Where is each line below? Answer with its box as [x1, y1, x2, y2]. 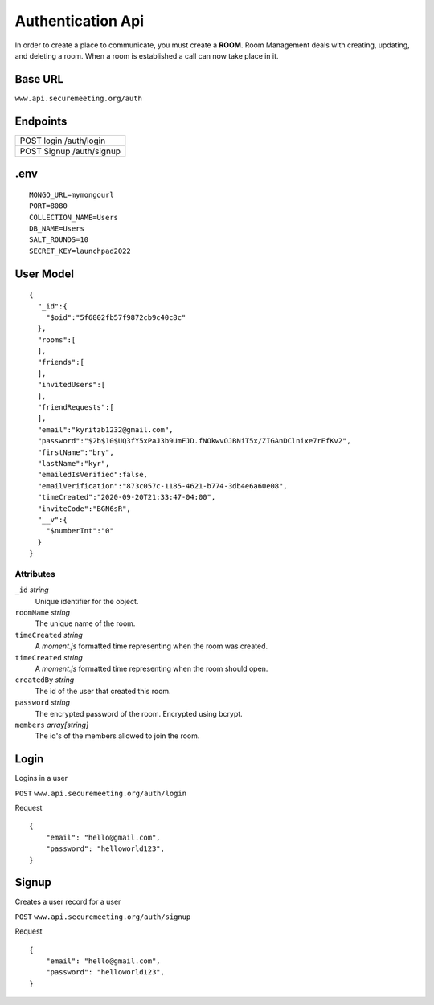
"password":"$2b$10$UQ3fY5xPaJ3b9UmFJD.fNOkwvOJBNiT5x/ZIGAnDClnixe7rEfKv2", [37, 436, 351, 446]
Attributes [14, 568, 55, 579]
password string [14, 697, 71, 707]
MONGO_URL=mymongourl [29, 190, 114, 199]
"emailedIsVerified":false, [37, 470, 149, 480]
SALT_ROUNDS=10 [29, 235, 89, 244]
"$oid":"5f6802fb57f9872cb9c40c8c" [45, 313, 186, 321]
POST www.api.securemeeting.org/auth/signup [14, 912, 191, 921]
